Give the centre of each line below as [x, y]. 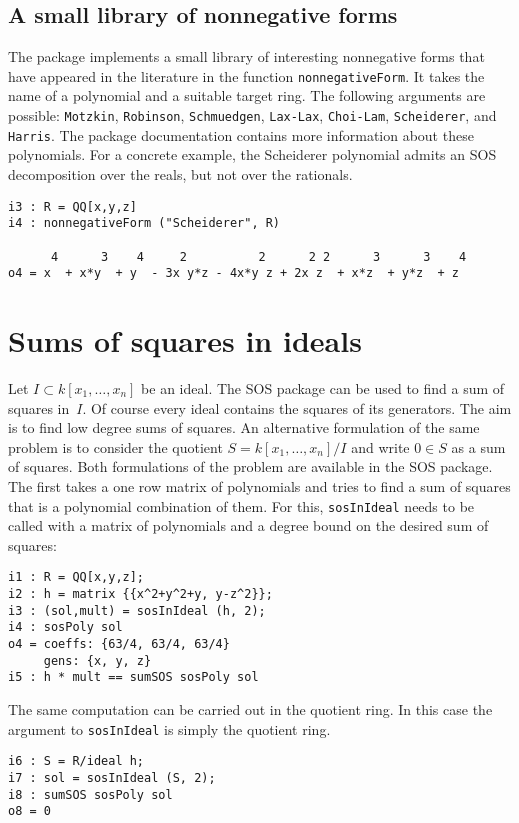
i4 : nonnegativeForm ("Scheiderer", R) [144, 223]
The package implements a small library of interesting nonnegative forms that [246, 56]
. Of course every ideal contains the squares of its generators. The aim [297, 407]
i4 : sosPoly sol [65, 627]
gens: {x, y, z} [97, 660]
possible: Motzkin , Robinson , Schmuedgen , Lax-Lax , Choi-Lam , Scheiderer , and [252, 115]
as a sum [478, 446]
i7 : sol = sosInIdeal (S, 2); [112, 777]
